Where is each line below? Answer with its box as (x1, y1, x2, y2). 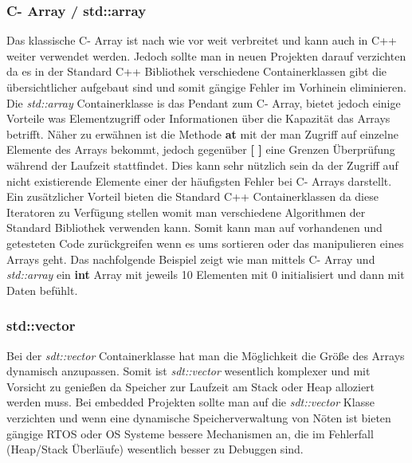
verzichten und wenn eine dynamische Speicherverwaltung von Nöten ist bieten (6, 409, 391, 426)
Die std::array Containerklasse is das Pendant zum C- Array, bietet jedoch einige (6, 94, 401, 111)
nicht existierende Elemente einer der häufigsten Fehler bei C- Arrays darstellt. (6, 172, 392, 189)
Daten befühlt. (6, 281, 78, 298)
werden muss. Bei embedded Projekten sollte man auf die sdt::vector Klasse (6, 394, 375, 410)
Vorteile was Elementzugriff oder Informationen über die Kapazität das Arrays (6, 110, 390, 127)
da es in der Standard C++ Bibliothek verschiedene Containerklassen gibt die (6, 63, 387, 80)
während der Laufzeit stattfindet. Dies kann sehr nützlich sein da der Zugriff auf (6, 156, 398, 173)
